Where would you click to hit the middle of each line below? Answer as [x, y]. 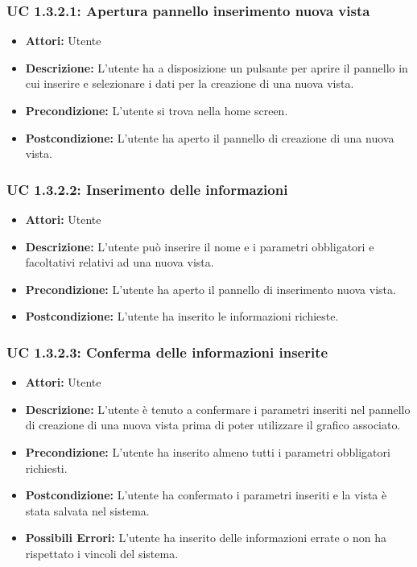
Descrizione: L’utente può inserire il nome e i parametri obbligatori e [200, 246]
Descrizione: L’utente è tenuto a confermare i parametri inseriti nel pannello [218, 409]
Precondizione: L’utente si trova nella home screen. [157, 110]
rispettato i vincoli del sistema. [102, 553]
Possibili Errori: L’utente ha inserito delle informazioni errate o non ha [206, 538]
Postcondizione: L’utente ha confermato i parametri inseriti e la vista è [206, 495]
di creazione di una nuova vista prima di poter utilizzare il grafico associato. [213, 425]
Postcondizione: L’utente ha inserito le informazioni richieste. [182, 316]
